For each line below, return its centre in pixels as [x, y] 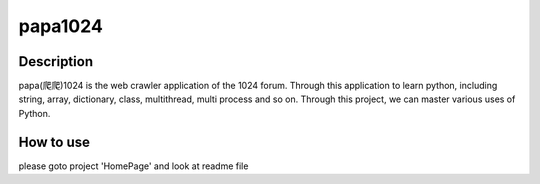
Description [56, 61]
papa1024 [61, 26]
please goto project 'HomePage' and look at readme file [133, 166]
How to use [54, 141]
